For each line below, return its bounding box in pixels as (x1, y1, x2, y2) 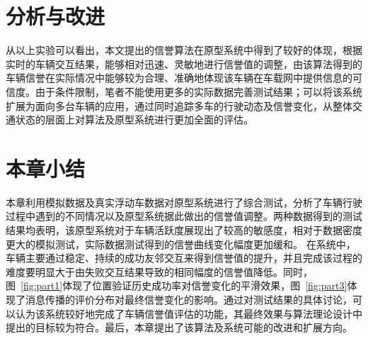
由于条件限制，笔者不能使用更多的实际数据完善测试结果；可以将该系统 (35, 84, 362, 99)
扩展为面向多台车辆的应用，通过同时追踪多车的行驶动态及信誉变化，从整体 (6, 98, 352, 113)
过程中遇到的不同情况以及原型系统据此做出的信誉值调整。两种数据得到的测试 (6, 209, 362, 223)
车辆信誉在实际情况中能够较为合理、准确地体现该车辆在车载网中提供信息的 (6, 70, 352, 85)
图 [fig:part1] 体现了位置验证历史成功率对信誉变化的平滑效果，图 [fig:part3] (6, 278, 347, 293)
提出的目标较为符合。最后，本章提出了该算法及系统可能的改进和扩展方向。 (6, 320, 352, 335)
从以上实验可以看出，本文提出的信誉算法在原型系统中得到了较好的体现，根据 (6, 43, 362, 57)
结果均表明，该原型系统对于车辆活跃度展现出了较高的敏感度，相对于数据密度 (6, 223, 362, 237)
